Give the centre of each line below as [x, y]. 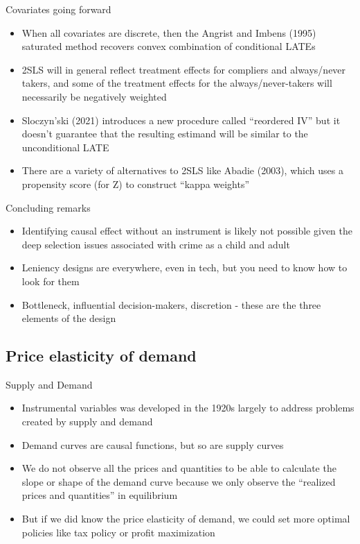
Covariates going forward [58, 9]
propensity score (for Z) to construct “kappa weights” [136, 184]
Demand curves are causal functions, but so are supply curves [153, 444]
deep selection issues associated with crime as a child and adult [156, 244]
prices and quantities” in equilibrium [100, 495]
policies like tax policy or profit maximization [118, 532]
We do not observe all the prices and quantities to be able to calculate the [179, 468]
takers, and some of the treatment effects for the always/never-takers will [177, 83]
